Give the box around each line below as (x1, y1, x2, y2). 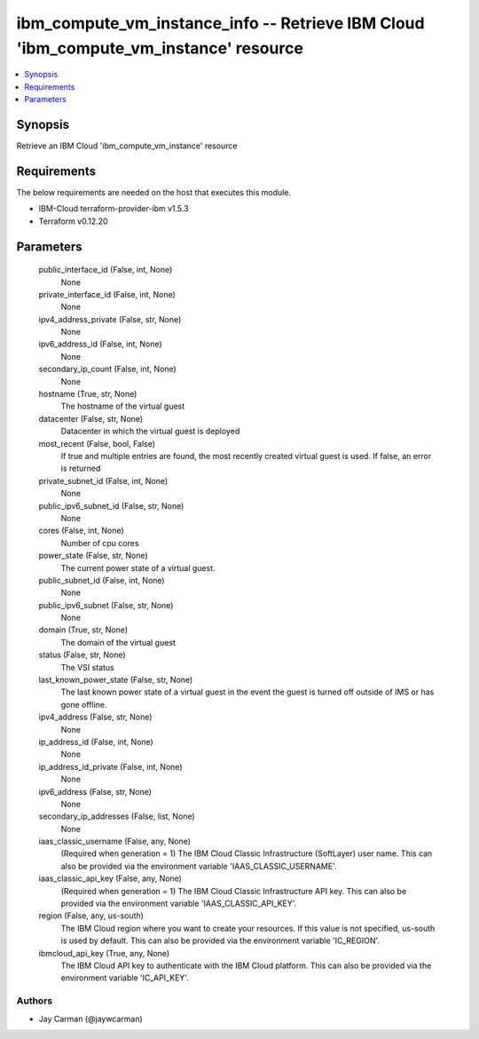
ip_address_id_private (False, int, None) (38, 761, 183, 772)
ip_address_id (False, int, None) (38, 736, 154, 747)
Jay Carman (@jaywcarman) (38, 1013, 144, 1024)
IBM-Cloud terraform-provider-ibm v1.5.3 (38, 203, 190, 214)
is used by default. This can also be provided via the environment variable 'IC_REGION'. (60, 935, 381, 946)
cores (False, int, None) (38, 525, 124, 536)
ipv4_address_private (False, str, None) (38, 313, 182, 324)
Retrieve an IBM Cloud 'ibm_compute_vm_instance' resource (16, 140, 238, 151)
